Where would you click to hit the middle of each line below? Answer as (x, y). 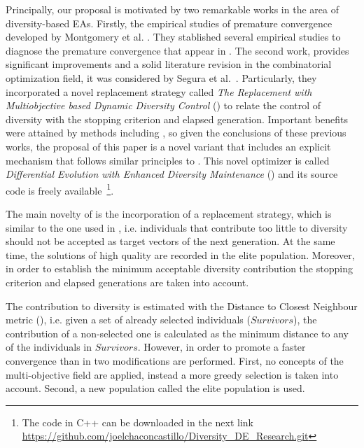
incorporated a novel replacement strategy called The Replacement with (159, 91)
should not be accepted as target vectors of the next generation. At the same (170, 241)
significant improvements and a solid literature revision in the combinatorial (169, 64)
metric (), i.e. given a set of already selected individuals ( (128, 320)
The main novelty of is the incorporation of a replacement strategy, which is (169, 213)
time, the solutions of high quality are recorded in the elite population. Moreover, (180, 254)
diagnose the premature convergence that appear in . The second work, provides (177, 50)
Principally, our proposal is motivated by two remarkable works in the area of (172, 9)
